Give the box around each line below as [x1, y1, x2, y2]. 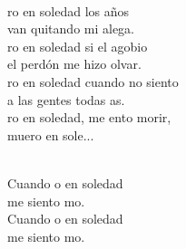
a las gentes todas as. [7, 90, 125, 109]
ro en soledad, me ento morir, [7, 108, 171, 127]
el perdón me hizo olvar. [7, 54, 142, 73]
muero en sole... [7, 125, 94, 144]
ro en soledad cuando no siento [7, 72, 179, 91]
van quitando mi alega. [7, 19, 135, 38]
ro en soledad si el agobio [7, 36, 148, 55]
